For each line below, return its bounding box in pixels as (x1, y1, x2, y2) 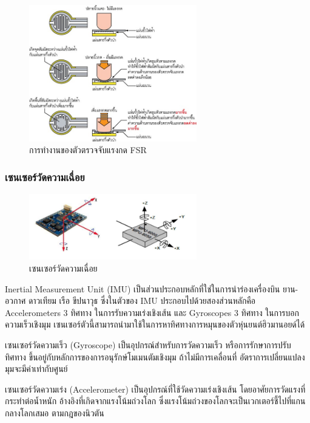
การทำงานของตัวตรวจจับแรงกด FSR (29, 143, 147, 156)
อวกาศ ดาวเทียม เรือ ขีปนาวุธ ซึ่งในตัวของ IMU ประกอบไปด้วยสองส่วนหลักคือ (5, 294, 256, 307)
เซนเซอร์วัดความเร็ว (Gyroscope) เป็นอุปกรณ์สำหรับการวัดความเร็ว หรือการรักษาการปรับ (5, 338, 291, 351)
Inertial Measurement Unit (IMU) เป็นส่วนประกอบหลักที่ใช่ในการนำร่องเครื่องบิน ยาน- (5, 282, 298, 295)
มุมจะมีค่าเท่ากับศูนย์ (5, 362, 68, 375)
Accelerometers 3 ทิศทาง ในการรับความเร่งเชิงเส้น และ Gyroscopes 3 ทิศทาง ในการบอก (5, 306, 299, 318)
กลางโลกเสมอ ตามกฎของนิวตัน (5, 406, 104, 419)
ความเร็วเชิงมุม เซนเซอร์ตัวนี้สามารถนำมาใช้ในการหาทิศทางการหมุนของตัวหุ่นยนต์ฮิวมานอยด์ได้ (5, 318, 305, 331)
